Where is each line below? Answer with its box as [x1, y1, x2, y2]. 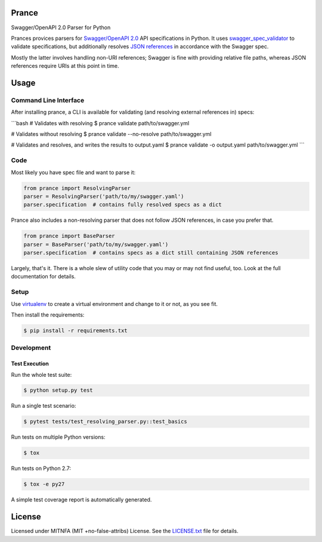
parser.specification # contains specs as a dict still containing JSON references [23, 249, 278, 256]
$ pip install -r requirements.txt [23, 327, 128, 334]
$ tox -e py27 [23, 481, 65, 488]
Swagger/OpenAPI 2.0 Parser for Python [11, 24, 111, 31]
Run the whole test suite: [11, 371, 72, 378]
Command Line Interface [11, 96, 85, 104]
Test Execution [11, 360, 49, 367]
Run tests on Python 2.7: [11, 465, 72, 472]
